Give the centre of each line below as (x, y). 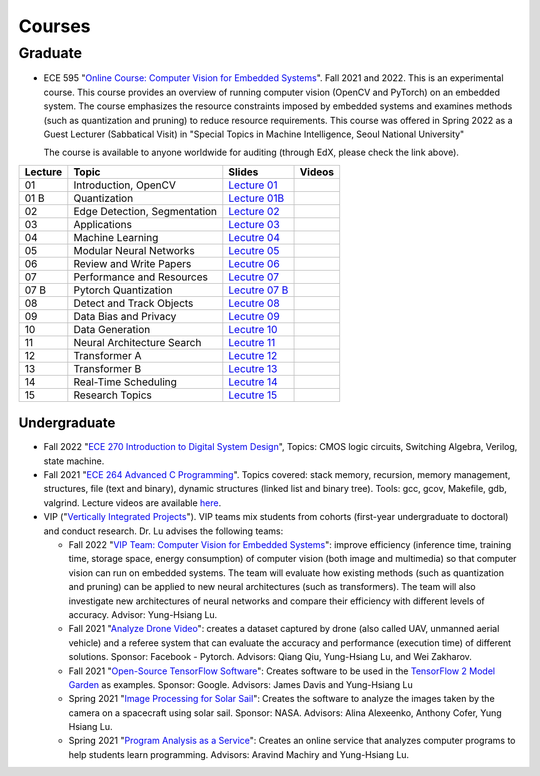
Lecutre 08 (254, 303)
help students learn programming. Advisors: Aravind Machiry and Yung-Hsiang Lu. (239, 754)
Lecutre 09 (254, 316)
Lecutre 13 (253, 368)
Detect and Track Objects (133, 303)
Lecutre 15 (253, 395)
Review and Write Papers (132, 263)
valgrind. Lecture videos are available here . (132, 502)
